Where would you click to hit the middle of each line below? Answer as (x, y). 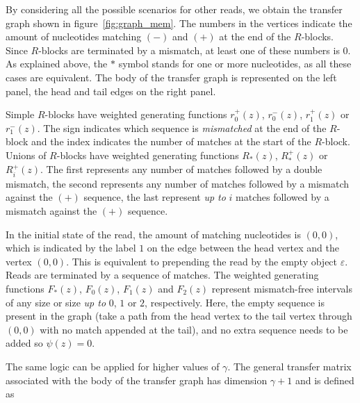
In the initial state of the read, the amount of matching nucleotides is (153, 234)
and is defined (325, 380)
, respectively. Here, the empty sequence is (235, 302)
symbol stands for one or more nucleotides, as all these (235, 64)
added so (24, 343)
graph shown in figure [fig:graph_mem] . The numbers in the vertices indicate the (179, 23)
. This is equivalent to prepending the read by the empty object (202, 261)
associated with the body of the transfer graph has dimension (137, 380)
